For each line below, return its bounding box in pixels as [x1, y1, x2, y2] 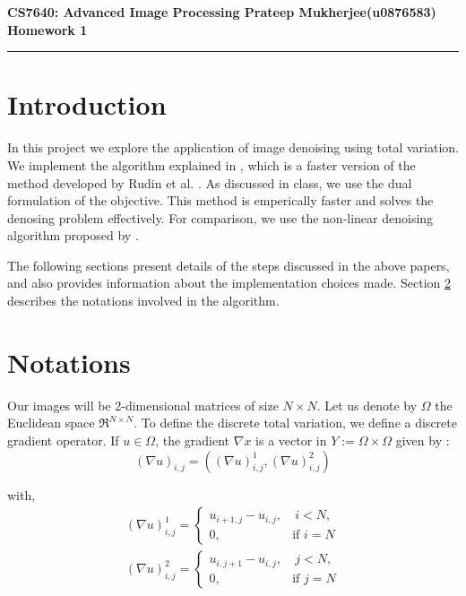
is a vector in [255, 430, 327, 449]
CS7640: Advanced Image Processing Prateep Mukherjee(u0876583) [7, 3, 436, 21]
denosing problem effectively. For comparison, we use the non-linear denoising [7, 208, 434, 227]
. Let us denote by [316, 395, 418, 414]
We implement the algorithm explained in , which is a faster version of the [7, 155, 416, 174]
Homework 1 [7, 20, 88, 39]
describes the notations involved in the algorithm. [7, 291, 280, 310]
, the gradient [155, 430, 230, 449]
